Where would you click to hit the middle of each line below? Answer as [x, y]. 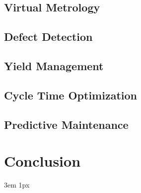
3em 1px [17, 185]
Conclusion [42, 161]
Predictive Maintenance [66, 124]
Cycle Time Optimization [70, 95]
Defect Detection [48, 37]
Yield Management [54, 65]
